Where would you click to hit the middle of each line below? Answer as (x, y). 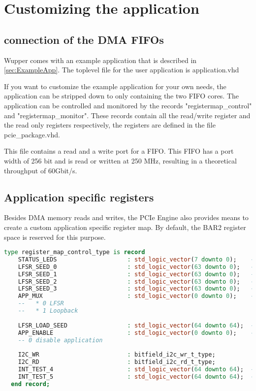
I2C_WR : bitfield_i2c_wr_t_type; (117, 355)
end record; (31, 384)
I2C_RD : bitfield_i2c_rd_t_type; (117, 362)
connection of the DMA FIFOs (84, 39)
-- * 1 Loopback (48, 311)
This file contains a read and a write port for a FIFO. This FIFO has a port (119, 151)
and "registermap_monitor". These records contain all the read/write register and (127, 115)
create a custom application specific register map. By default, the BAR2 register (125, 227)
